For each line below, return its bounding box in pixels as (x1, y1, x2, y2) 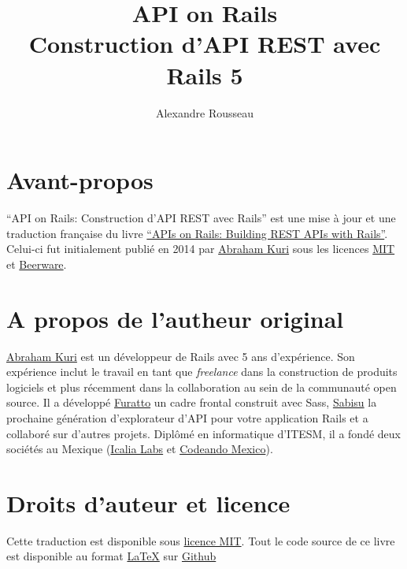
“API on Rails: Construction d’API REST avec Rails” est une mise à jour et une (6, 210, 396, 226)
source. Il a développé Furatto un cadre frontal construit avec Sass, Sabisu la (6, 394, 377, 411)
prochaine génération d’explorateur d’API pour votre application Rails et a (6, 409, 368, 426)
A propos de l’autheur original (6, 302, 344, 334)
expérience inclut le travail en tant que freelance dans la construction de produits (6, 363, 398, 380)
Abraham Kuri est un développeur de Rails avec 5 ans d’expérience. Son (6, 348, 355, 364)
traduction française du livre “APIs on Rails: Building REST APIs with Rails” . (6, 225, 388, 241)
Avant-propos (6, 164, 154, 196)
